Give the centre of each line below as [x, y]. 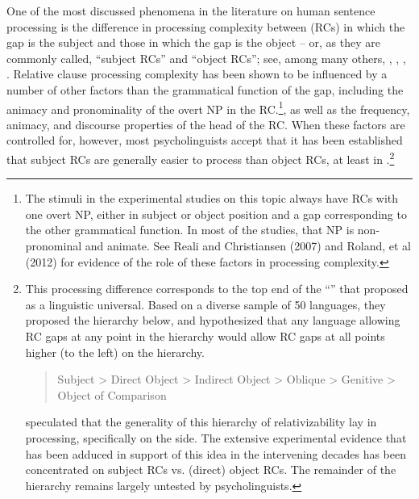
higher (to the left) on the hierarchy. [115, 352]
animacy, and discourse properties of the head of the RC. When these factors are [206, 124]
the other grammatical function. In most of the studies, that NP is [190, 230]
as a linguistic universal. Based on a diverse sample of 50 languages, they [205, 304]
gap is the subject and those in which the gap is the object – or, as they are [193, 42]
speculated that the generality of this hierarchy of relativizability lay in [201, 422]
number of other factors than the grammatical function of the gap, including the [205, 89]
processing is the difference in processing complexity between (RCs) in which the [206, 26]
